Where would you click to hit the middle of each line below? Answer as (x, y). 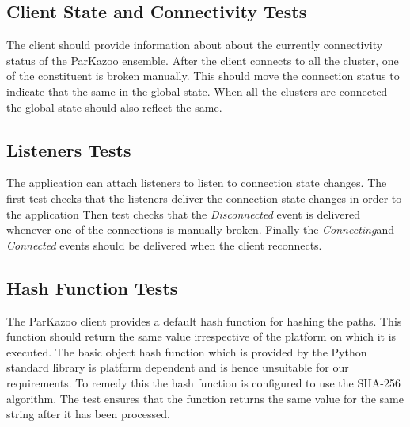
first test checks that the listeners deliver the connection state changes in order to (204, 198)
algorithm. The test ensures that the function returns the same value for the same (205, 398)
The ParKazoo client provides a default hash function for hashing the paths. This (204, 320)
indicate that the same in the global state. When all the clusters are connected (197, 91)
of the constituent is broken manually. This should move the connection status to (203, 76)
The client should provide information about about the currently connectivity (195, 45)
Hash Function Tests (92, 287)
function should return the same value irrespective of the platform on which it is (201, 336)
